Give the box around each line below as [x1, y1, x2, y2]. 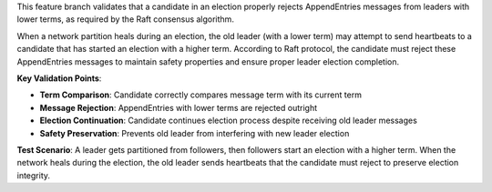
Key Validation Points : [16, 73, 102, 84]
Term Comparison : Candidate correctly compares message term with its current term [39, 89, 362, 100]
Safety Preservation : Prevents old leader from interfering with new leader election [39, 127, 350, 138]
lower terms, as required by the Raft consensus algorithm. [16, 14, 234, 25]
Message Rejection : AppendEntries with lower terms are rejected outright [39, 102, 318, 113]
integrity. [16, 169, 50, 181]
